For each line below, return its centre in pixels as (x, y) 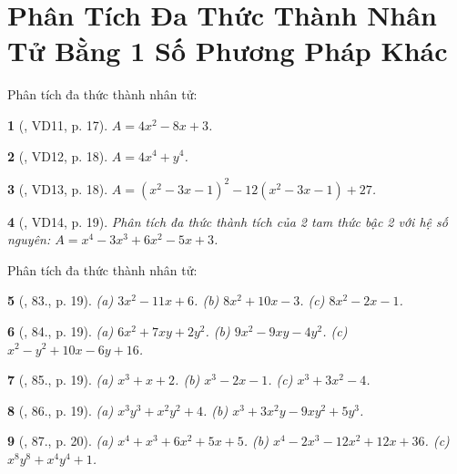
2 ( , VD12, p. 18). (58, 155)
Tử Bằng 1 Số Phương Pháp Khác (228, 51)
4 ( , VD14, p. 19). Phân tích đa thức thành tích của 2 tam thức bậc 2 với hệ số (228, 221)
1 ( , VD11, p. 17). (58, 124)
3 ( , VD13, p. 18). (58, 188)
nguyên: (29, 239)
